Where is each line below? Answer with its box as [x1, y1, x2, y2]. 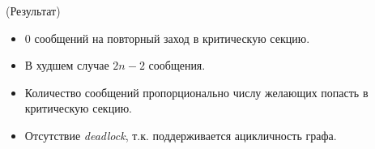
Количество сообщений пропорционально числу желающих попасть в [24, 83, 369, 100]
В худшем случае [24, 57, 109, 74]
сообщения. [148, 57, 206, 74]
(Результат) [6, 2, 61, 19]
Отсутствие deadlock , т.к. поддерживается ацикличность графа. [24, 126, 337, 143]
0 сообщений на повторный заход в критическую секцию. [24, 29, 310, 46]
